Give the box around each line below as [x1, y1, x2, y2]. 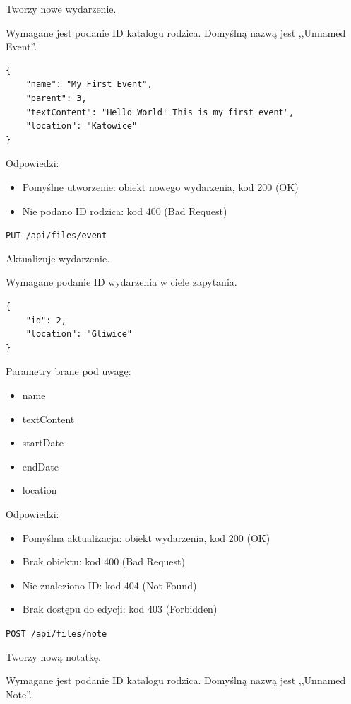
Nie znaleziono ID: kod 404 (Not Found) [22, 577, 197, 592]
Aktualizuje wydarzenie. [6, 250, 110, 265]
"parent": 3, [25, 93, 87, 103]
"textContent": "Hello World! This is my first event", [25, 107, 295, 117]
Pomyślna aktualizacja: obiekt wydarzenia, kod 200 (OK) [22, 530, 270, 545]
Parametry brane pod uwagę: [6, 364, 131, 379]
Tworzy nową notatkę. [6, 649, 101, 664]
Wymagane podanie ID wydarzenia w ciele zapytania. [6, 275, 237, 289]
